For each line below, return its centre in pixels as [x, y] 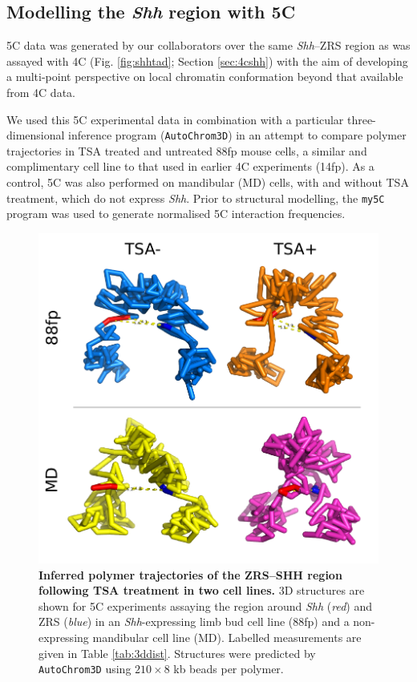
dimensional [36, 135]
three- [361, 119]
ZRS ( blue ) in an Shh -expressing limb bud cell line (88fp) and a [194, 621]
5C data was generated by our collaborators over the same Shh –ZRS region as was [208, 45]
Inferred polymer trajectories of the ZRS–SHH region [190, 574]
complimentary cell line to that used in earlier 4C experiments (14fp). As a [190, 166]
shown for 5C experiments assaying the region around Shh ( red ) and [206, 605]
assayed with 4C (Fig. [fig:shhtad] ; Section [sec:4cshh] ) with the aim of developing [207, 61]
